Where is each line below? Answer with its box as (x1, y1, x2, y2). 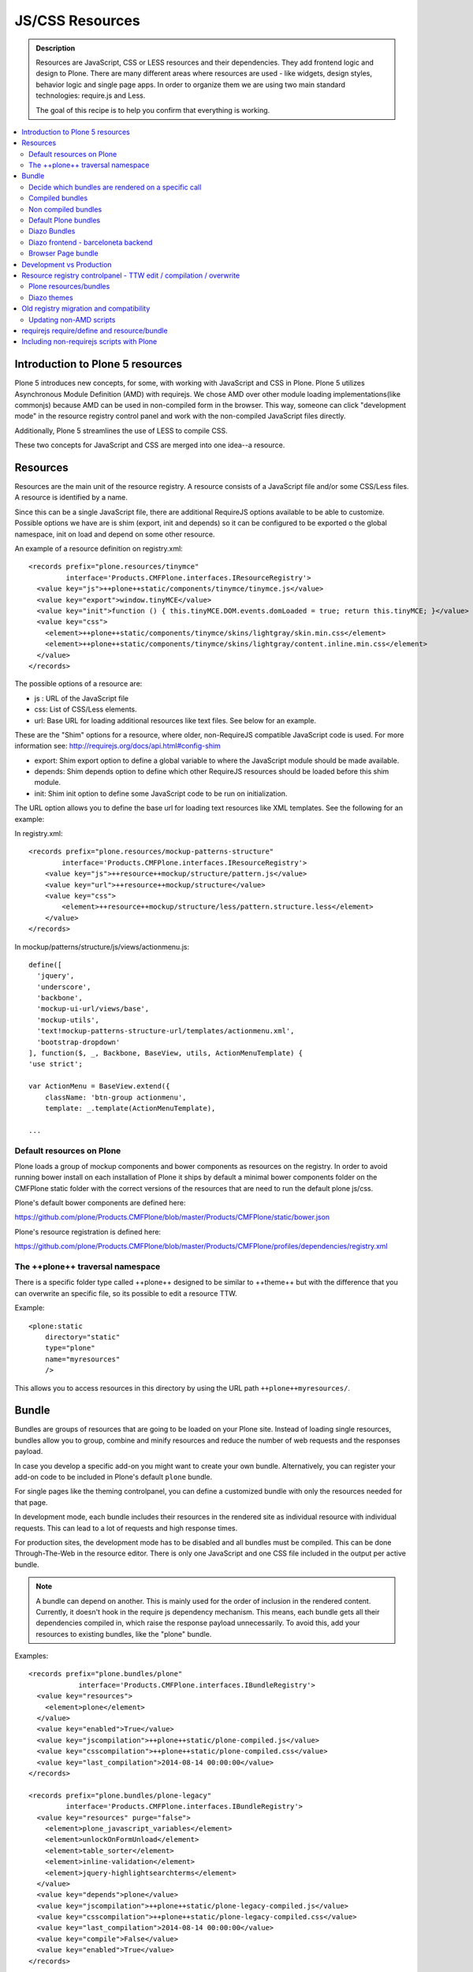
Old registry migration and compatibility (21, 304, 151, 313)
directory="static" (44, 1332, 121, 1341)
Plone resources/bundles (28, 282, 110, 291)
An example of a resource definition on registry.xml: (14, 544, 183, 554)
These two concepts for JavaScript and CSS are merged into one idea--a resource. (14, 440, 285, 450)
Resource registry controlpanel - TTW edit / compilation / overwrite (21, 271, 240, 280)
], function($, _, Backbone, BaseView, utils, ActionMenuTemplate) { (28, 1049, 304, 1058)
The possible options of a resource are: (14, 679, 143, 689)
